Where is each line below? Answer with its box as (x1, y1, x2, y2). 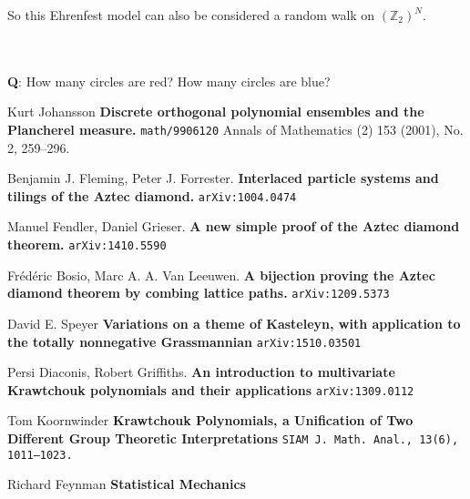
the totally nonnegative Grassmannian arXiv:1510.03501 (7, 331, 362, 351)
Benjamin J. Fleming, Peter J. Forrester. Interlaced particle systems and (7, 168, 439, 188)
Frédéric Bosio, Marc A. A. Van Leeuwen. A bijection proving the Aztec (7, 265, 435, 284)
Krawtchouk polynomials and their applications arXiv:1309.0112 (7, 380, 414, 399)
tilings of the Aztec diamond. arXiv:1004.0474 (7, 186, 297, 205)
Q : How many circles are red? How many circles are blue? (7, 71, 331, 90)
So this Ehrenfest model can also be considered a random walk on (7, 5, 375, 24)
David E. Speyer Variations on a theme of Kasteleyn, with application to (7, 313, 461, 332)
